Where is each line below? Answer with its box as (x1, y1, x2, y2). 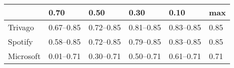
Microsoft (8, 50, 41, 62)
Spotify (8, 36, 33, 47)
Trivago (8, 21, 34, 33)
